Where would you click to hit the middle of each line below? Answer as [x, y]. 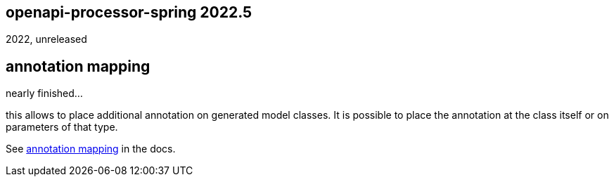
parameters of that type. [62, 127]
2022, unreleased [46, 39]
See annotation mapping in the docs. [91, 149]
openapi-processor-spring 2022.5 [129, 12]
